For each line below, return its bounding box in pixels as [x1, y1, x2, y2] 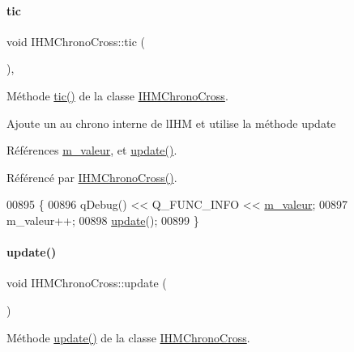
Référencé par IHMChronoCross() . [6, 168, 177, 185]
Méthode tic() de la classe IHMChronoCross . [6, 87, 228, 104]
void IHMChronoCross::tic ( [6, 32, 145, 49]
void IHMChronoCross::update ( [6, 274, 167, 291]
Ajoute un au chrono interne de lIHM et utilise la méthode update [6, 114, 336, 131]
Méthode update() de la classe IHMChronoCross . [6, 329, 250, 346]
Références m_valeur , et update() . [6, 142, 177, 159]
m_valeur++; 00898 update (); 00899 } [6, 211, 199, 228]
